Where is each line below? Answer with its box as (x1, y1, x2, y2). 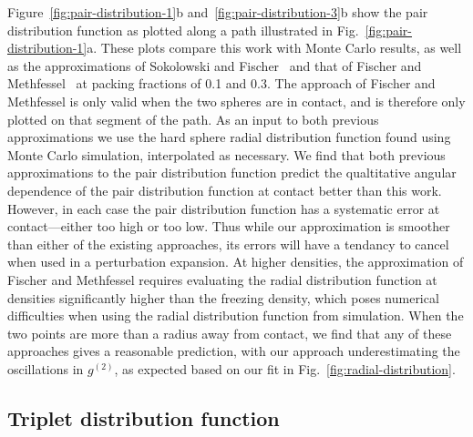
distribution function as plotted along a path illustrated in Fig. (7, 20, 359, 39)
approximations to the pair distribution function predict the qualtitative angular (7, 163, 457, 182)
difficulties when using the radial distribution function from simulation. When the (7, 306, 464, 325)
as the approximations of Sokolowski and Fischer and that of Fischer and (7, 56, 422, 75)
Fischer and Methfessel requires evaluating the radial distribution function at (7, 269, 437, 289)
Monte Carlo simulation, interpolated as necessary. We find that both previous (7, 145, 446, 164)
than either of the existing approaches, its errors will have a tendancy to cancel (7, 234, 449, 253)
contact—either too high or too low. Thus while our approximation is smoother (7, 217, 450, 236)
